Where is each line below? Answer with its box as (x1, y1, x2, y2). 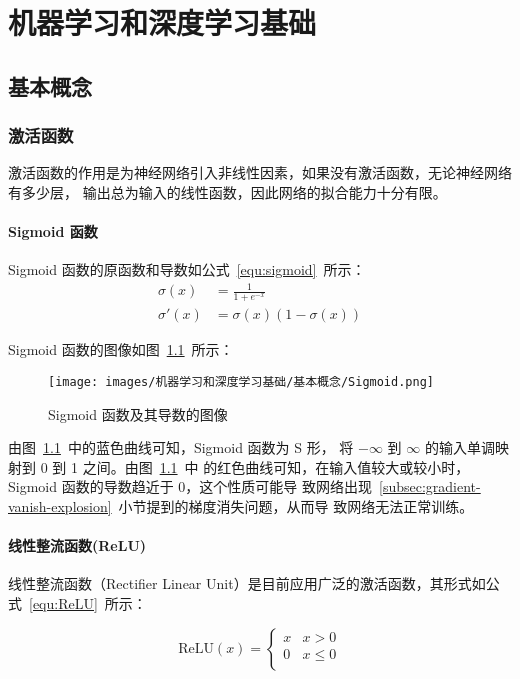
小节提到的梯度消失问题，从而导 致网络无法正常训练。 (118, 495, 474, 516)
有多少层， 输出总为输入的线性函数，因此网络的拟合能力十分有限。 (8, 181, 447, 202)
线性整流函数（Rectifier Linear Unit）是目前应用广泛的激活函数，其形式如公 (8, 573, 500, 594)
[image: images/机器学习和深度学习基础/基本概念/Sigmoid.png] (48, 374, 434, 389)
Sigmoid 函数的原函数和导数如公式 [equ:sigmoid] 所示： (8, 259, 366, 280)
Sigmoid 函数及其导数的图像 (48, 403, 228, 424)
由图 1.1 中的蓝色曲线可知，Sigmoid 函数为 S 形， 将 (8, 437, 354, 458)
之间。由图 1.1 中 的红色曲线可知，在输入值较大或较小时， (82, 456, 470, 477)
